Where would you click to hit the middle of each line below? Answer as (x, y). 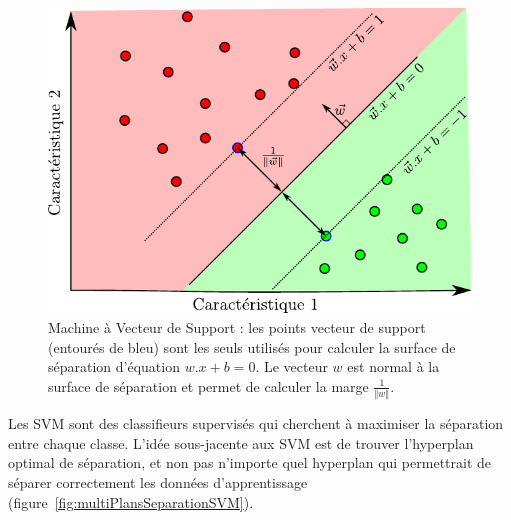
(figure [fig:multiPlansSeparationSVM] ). (131, 501)
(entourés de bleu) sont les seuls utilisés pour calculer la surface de (252, 346)
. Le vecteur (291, 366)
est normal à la (393, 366)
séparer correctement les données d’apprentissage (158, 481)
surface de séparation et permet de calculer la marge (208, 385)
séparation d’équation (114, 366)
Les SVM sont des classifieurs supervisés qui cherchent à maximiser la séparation (256, 423)
